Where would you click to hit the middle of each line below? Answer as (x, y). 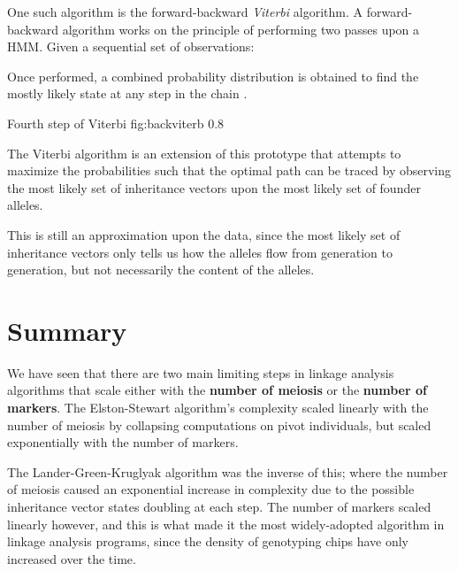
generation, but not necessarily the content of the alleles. (161, 270)
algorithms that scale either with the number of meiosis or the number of (217, 390)
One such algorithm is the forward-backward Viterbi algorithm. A (185, 12)
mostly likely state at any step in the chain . (127, 93)
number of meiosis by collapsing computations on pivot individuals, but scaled (219, 424)
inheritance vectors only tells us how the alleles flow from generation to (200, 252)
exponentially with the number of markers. (123, 442)
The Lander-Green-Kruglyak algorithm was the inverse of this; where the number (228, 471)
